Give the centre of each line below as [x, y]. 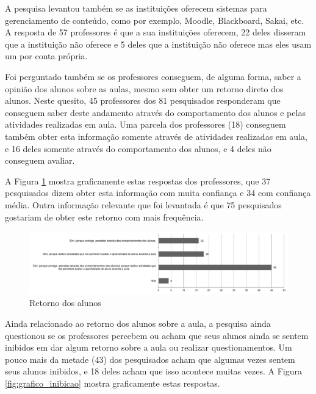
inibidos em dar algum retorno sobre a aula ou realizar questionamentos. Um [149, 347]
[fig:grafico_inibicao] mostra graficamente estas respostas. [113, 383]
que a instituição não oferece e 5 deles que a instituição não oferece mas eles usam [158, 44]
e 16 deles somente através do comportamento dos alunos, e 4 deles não [138, 148]
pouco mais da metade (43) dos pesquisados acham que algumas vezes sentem [150, 359]
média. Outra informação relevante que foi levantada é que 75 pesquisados [143, 204]
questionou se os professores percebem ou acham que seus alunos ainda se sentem [157, 335]
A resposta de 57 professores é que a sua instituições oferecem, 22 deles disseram [156, 32]
